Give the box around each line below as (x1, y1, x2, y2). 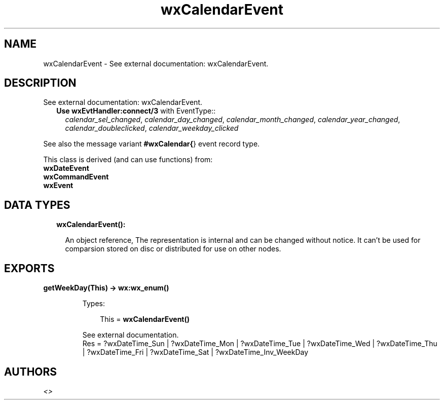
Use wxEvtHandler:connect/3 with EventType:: (56, 106, 216, 116)
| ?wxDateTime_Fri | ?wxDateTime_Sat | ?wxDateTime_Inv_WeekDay (82, 348, 309, 357)
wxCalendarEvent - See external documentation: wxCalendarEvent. (43, 59, 269, 68)
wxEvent (43, 181, 73, 190)
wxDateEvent (43, 164, 89, 173)
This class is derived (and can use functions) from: (43, 155, 213, 164)
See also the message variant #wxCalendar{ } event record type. (43, 139, 260, 149)
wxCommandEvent (43, 172, 109, 181)
